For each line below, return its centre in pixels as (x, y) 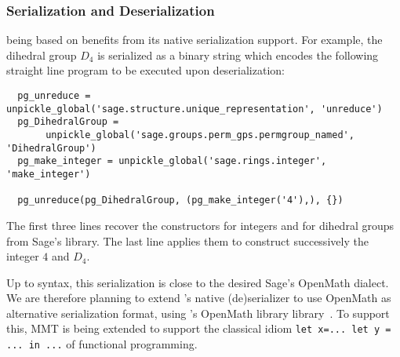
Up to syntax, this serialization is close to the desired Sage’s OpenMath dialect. (198, 282)
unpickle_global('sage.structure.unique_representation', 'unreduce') (195, 109)
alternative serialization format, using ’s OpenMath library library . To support (198, 313)
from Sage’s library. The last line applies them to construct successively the (187, 240)
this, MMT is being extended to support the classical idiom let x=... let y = (199, 328)
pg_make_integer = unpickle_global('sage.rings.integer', (172, 161)
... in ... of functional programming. (102, 344)
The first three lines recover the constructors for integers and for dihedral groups (200, 225)
